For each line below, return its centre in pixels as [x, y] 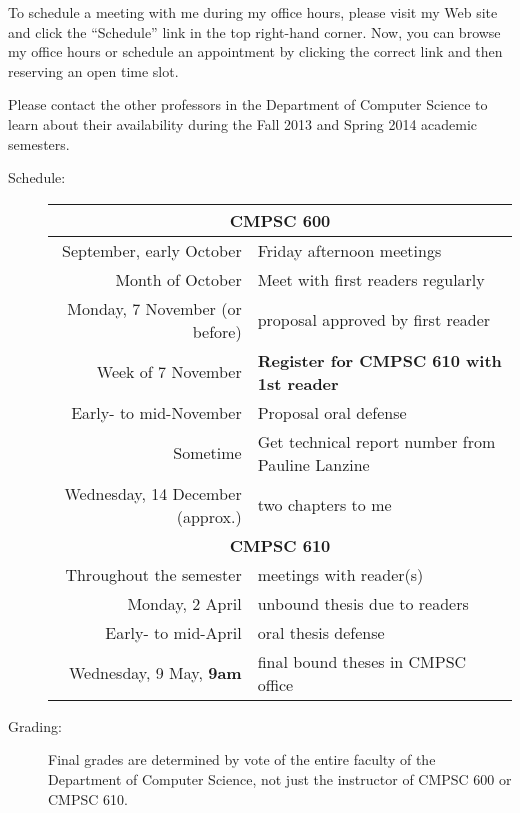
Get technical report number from [376, 441]
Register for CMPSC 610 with [379, 360]
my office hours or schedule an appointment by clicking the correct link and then [255, 51]
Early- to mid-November [156, 412]
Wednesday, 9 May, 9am [155, 673]
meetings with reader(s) [340, 574]
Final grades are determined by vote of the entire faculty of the [242, 759]
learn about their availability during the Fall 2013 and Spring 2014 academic [243, 123]
